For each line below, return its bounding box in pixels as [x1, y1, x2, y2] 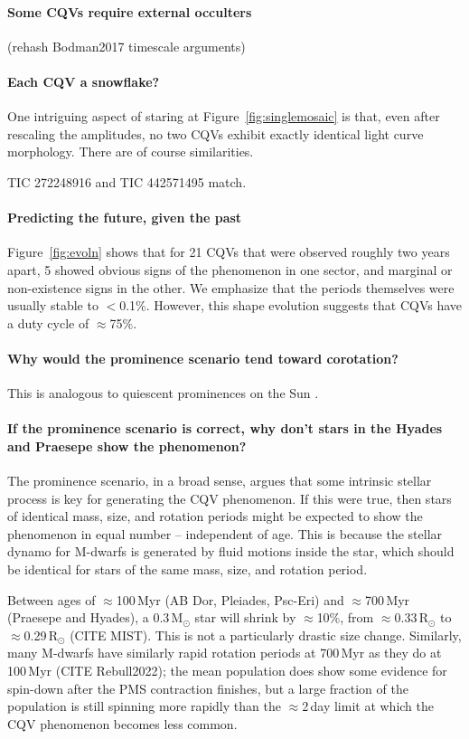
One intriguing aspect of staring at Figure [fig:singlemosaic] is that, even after [7, 107, 440, 126]
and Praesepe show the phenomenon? [7, 436, 247, 455]
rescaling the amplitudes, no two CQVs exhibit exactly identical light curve [7, 124, 424, 143]
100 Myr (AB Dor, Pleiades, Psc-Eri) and [116, 590, 344, 609]
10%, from [316, 608, 374, 627]
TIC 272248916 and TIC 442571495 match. [7, 172, 247, 191]
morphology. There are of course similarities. [7, 142, 254, 161]
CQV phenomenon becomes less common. [7, 714, 238, 733]
